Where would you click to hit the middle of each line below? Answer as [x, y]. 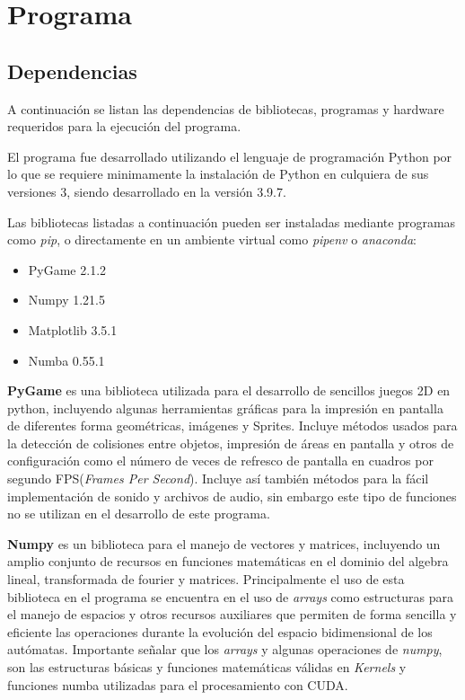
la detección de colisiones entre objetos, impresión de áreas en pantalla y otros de [231, 443]
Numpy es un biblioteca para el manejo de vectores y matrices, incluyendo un [224, 543]
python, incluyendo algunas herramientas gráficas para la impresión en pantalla [225, 408]
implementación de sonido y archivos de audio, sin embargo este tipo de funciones [232, 496]
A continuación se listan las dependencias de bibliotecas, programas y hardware [226, 108]
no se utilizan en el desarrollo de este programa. [139, 514]
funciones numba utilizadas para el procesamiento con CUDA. [178, 684]
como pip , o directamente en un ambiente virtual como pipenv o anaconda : [212, 239]
